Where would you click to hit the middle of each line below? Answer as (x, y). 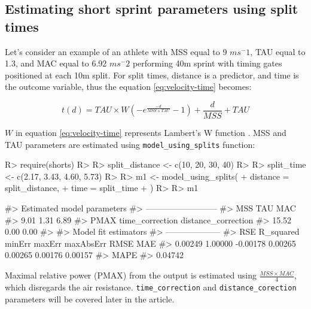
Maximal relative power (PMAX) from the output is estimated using (131, 275)
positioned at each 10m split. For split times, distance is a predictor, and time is (152, 75)
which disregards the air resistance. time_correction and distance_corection (151, 287)
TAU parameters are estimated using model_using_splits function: (130, 144)
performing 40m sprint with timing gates (207, 63)
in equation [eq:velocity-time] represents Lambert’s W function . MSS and (151, 133)
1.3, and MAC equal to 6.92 (56, 63)
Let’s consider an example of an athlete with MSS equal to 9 (116, 51)
